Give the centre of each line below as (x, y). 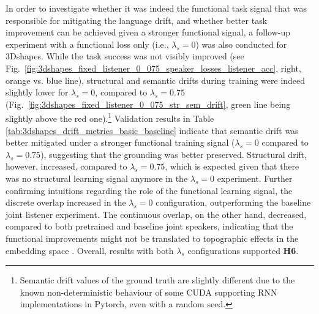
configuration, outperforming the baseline (233, 202)
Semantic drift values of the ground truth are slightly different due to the (157, 280)
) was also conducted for (241, 44)
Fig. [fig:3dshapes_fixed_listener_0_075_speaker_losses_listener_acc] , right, (153, 68)
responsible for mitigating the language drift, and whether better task (137, 20)
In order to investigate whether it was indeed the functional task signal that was (156, 8)
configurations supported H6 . (243, 250)
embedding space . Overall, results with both (90, 250)
